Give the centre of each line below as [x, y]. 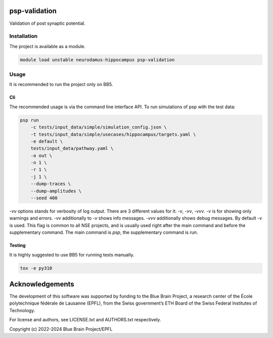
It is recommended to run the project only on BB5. [61, 85]
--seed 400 [44, 198]
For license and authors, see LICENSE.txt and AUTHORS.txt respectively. [85, 320]
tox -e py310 [36, 268]
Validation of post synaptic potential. [47, 23]
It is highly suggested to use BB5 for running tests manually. [72, 255]
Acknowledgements [42, 284]
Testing [17, 245]
